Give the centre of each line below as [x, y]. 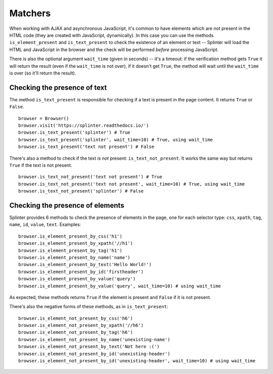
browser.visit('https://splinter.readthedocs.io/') [84, 125]
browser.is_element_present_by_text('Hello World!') [85, 265]
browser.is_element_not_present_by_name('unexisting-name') [94, 339]
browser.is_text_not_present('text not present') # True [90, 177]
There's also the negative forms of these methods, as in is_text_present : [89, 307]
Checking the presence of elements [67, 205]
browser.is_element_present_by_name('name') [75, 257]
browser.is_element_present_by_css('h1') [70, 236]
